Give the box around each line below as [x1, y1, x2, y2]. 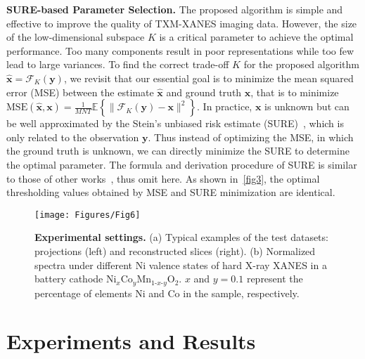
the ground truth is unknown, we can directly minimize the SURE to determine [6, 143, 350, 158]
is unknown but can [264, 99, 350, 114]
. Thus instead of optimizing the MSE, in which [148, 129, 354, 144]
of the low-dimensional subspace [6, 30, 145, 44]
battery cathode [34, 271, 103, 286]
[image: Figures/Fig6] [34, 209, 141, 220]
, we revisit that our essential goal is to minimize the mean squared [63, 70, 354, 85]
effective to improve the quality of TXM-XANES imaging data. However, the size [6, 15, 357, 30]
